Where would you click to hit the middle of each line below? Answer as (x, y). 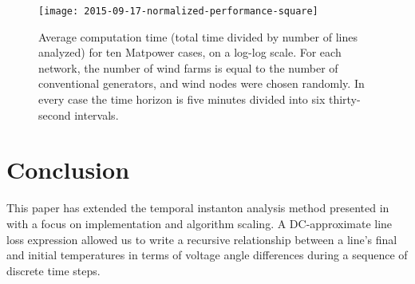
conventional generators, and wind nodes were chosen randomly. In (202, 83)
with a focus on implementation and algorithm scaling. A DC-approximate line (200, 223)
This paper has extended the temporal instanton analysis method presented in (198, 208)
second (55, 114)
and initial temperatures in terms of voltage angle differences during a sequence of (207, 255)
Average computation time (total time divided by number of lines (198, 36)
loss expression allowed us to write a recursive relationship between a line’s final (202, 239)
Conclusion (68, 170)
